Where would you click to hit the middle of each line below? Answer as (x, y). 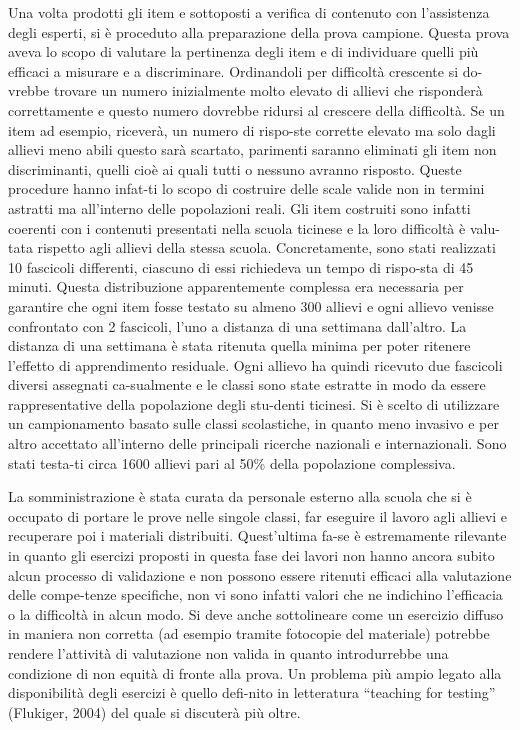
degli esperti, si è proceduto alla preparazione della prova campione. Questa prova (259, 31)
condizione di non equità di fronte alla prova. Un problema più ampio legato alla (255, 672)
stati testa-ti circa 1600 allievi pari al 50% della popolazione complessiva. (232, 462)
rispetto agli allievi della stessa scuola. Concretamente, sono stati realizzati (266, 247)
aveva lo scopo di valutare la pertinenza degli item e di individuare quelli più (243, 51)
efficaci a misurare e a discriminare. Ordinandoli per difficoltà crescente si (233, 70)
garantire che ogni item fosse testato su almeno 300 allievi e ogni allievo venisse (251, 305)
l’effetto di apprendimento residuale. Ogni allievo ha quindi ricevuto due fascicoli (255, 364)
